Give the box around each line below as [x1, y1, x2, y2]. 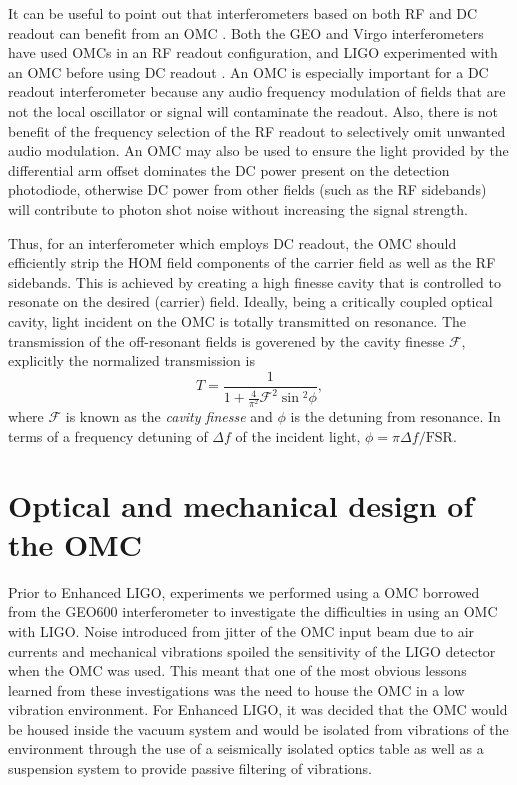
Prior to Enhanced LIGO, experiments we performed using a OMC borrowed [8, 581, 480, 602]
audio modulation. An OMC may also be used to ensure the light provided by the [8, 140, 509, 161]
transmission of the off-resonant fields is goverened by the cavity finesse [8, 330, 445, 351]
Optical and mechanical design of [8, 484, 474, 525]
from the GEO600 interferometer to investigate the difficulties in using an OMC [8, 601, 498, 622]
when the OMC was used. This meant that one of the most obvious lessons [8, 660, 467, 681]
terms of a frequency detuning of [8, 425, 208, 446]
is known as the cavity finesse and [65, 406, 273, 427]
